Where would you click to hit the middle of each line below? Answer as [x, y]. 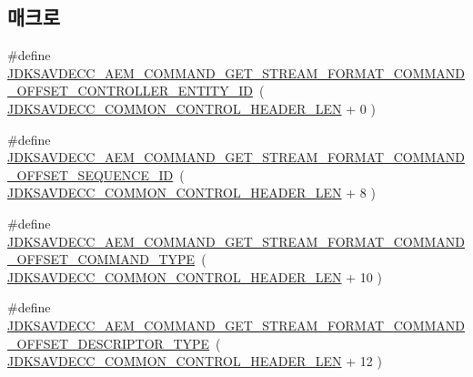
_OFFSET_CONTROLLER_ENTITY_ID [130, 91]
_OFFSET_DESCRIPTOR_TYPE [109, 343]
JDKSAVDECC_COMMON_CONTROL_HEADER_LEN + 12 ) [195, 361]
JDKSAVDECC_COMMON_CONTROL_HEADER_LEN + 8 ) [191, 193]
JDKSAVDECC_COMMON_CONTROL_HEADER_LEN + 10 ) [195, 276]
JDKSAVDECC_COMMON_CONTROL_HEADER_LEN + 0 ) [191, 108]
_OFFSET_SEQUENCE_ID [91, 174]
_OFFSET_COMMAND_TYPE [101, 259]
